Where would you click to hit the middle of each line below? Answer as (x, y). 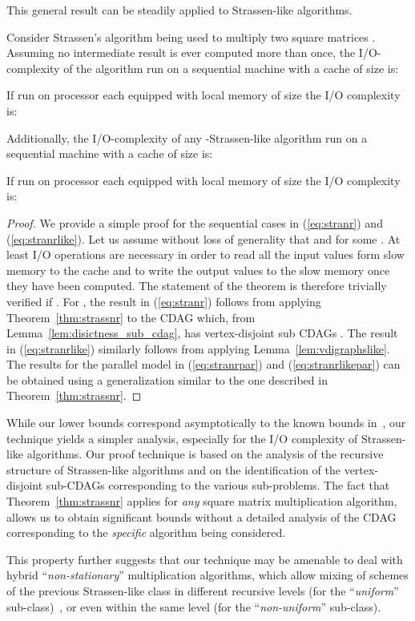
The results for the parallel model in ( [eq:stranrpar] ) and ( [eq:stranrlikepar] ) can (203, 364)
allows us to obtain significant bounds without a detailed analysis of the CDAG (201, 516)
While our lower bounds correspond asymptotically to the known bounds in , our (206, 423)
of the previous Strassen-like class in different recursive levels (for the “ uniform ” (203, 591)
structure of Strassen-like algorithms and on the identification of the (173, 469)
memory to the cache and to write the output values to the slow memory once (198, 270)
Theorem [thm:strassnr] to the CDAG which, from (131, 317)
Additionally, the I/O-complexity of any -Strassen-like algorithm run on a (187, 137)
